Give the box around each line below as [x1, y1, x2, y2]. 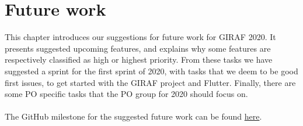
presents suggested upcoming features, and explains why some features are [5, 42, 271, 54]
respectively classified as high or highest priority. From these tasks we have [5, 53, 273, 66]
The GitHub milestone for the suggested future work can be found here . [5, 110, 262, 123]
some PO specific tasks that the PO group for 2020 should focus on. [5, 88, 248, 100]
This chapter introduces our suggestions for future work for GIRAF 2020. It [5, 31, 276, 43]
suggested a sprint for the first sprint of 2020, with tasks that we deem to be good [5, 64, 298, 77]
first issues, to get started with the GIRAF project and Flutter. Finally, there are [5, 76, 296, 88]
